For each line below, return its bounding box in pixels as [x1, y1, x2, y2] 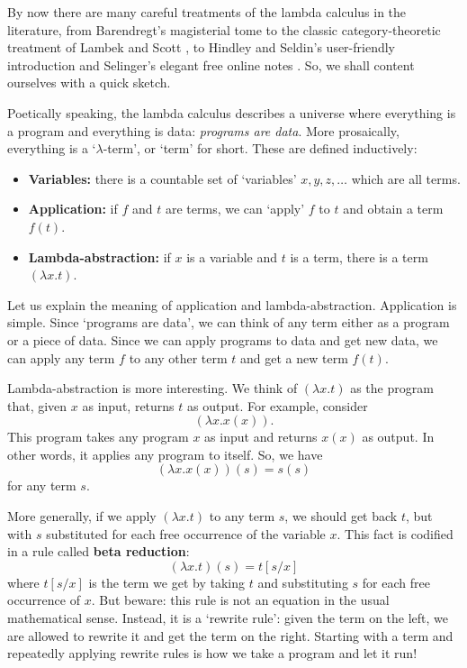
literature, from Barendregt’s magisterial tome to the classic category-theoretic [7, 20, 441, 39]
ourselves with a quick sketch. [7, 73, 171, 92]
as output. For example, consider [187, 396, 368, 415]
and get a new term [240, 348, 348, 367]
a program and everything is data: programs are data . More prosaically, [7, 121, 400, 140]
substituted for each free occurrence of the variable [46, 524, 326, 543]
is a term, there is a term [290, 247, 428, 266]
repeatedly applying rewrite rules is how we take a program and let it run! [7, 644, 418, 663]
